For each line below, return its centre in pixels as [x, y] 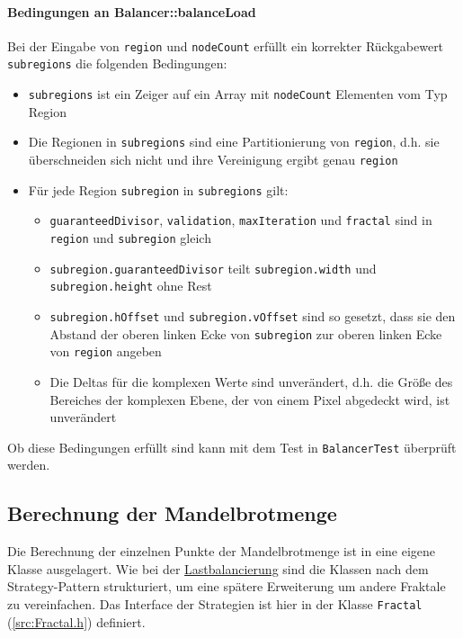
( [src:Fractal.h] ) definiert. [76, 621]
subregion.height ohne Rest [131, 286]
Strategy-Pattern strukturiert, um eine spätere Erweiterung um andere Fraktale [227, 586]
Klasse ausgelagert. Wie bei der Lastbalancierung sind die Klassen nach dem [218, 568]
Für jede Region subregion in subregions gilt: [158, 189]
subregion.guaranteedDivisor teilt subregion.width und [213, 268]
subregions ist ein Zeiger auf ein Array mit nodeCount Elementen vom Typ [238, 94]
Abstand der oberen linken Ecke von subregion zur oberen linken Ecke [246, 333]
